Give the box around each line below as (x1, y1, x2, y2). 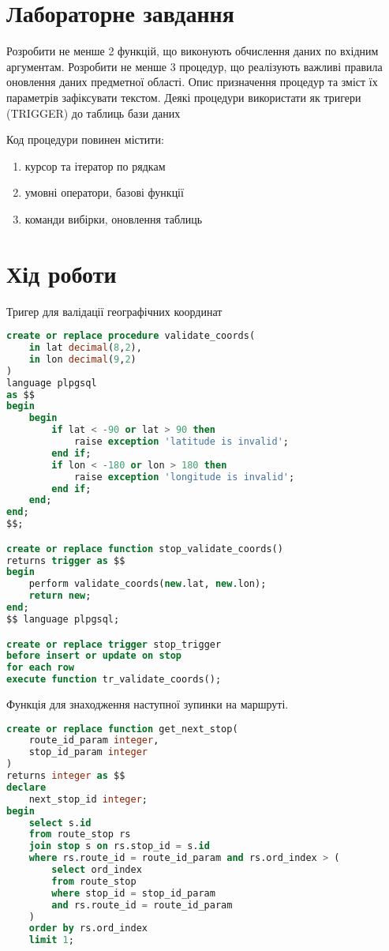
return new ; (28, 590, 92, 602)
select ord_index (51, 864, 142, 876)
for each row (6, 662, 74, 674)
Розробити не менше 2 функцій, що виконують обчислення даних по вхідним (6, 43, 379, 59)
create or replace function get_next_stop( (6, 723, 238, 735)
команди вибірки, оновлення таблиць (24, 210, 203, 227)
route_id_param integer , (28, 735, 159, 746)
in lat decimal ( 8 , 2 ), (28, 342, 142, 354)
